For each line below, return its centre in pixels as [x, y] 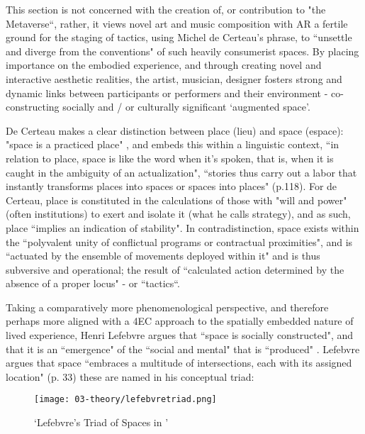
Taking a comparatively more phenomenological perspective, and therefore [167, 307]
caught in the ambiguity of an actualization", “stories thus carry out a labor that [181, 172]
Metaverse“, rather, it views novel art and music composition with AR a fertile [177, 23]
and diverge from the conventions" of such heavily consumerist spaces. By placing [182, 51]
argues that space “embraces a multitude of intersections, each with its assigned [179, 363]
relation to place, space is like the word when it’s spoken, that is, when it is [170, 158]
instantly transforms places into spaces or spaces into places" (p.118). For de [172, 186]
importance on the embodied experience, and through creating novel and [164, 65]
